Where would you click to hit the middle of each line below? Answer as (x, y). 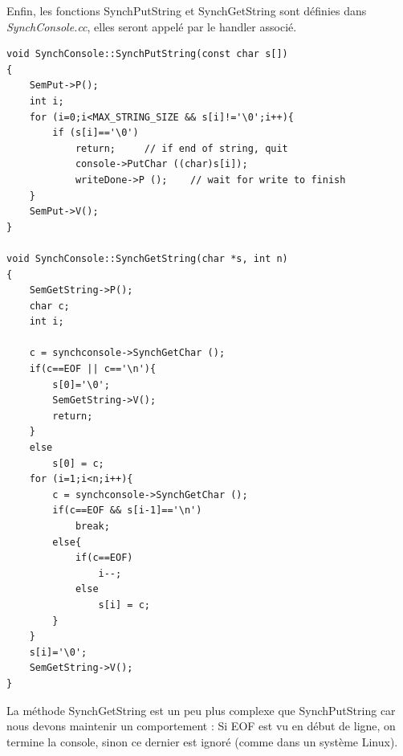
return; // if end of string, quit (181, 148)
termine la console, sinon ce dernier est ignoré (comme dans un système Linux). (202, 741)
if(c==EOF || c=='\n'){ (93, 369)
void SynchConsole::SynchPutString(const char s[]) (147, 54)
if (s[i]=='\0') (96, 133)
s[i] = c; (124, 605)
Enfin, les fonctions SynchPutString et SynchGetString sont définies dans (187, 10)
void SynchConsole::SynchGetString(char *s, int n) (147, 258)
